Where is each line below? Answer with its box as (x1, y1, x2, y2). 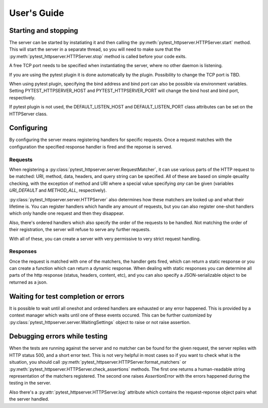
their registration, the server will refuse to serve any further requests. (9, 227, 151, 233)
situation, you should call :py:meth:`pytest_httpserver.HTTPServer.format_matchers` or (9, 359, 187, 365)
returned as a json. (9, 279, 48, 285)
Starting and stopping (9, 26, 78, 35)
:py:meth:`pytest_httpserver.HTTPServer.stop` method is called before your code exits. (9, 53, 187, 59)
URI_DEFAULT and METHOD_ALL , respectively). (9, 187, 107, 193)
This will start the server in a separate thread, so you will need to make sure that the (9, 46, 181, 52)
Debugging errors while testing (9, 332, 108, 340)
